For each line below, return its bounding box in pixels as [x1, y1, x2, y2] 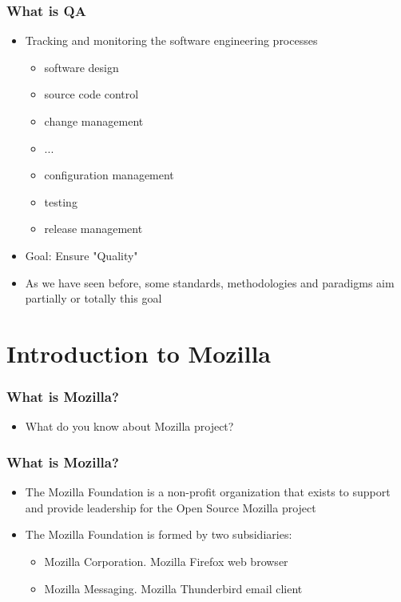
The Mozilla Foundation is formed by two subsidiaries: [25, 526, 292, 543]
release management [44, 220, 143, 237]
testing [44, 193, 77, 210]
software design [44, 58, 119, 75]
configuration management [44, 167, 174, 183]
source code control [44, 86, 139, 102]
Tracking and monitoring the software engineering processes [25, 32, 318, 49]
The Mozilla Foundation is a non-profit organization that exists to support [25, 484, 391, 500]
